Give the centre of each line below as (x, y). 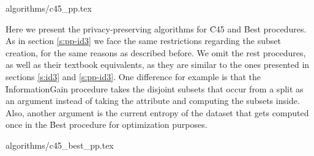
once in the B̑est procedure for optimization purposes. (107, 124)
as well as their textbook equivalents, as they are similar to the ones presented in (158, 65)
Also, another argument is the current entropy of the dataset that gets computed (157, 112)
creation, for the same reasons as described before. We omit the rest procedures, (156, 52)
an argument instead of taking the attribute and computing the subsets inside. (153, 101)
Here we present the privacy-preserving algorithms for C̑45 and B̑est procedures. (156, 28)
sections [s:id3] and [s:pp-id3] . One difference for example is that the (133, 76)
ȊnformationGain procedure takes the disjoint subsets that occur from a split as (155, 88)
